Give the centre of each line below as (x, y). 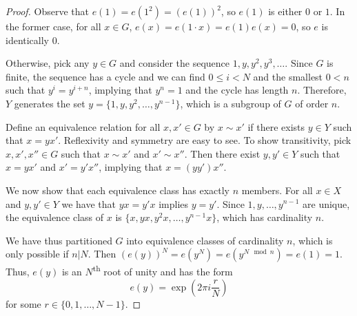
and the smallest (288, 76)
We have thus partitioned (59, 240)
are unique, (326, 203)
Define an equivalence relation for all (83, 126)
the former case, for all (53, 26)
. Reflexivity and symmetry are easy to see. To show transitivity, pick (205, 140)
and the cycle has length (237, 90)
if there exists (276, 126)
